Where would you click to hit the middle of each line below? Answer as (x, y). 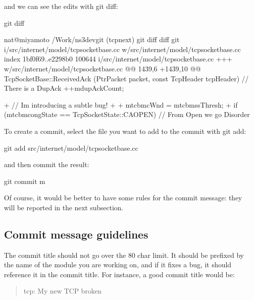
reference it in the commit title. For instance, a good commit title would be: (119, 274)
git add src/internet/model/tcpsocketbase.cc (71, 148)
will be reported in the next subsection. (64, 207)
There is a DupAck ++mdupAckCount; (64, 88)
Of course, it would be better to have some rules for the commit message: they (123, 198)
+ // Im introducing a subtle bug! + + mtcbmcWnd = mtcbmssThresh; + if (121, 104)
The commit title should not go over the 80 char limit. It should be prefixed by (124, 255)
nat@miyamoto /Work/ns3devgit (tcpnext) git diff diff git (92, 39)
